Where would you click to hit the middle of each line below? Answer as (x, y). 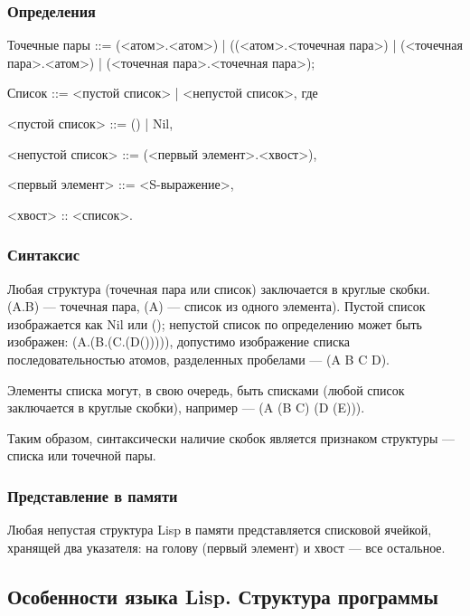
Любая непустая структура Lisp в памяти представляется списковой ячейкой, (220, 530)
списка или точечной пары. (82, 455)
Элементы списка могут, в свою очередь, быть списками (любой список (206, 389)
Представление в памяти (93, 495)
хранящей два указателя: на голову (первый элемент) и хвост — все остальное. (226, 547)
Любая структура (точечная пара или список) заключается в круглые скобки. (219, 288)
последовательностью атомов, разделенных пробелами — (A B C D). (198, 359)
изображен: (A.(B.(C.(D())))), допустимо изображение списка (179, 341)
